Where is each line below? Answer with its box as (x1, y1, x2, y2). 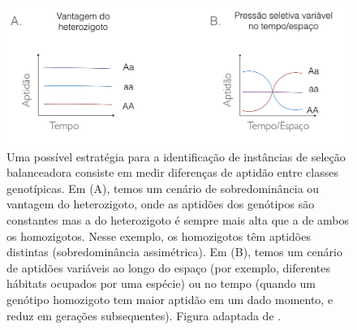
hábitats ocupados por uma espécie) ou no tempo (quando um (6, 275, 316, 292)
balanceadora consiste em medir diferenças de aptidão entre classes (6, 164, 338, 181)
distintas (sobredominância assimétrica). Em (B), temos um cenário (6, 243, 342, 260)
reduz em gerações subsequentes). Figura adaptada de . (6, 306, 282, 324)
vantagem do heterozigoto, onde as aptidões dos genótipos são (6, 195, 315, 212)
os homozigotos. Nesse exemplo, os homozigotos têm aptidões (6, 227, 311, 244)
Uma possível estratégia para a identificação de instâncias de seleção (6, 148, 346, 165)
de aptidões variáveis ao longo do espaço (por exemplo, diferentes (6, 259, 331, 276)
